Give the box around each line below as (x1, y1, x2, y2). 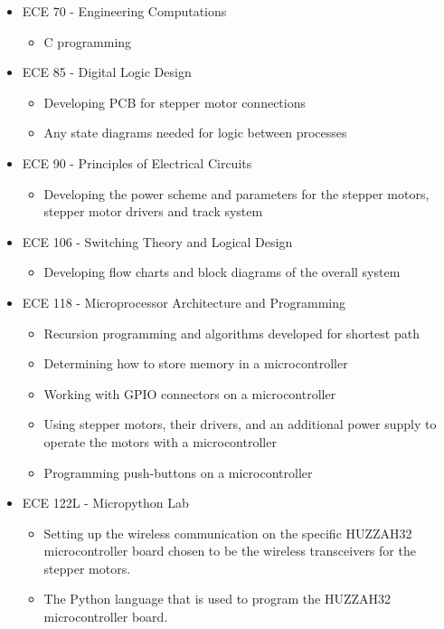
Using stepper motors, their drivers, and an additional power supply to (43, 415, 437, 434)
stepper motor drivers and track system (43, 202, 263, 221)
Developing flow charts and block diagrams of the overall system (43, 262, 401, 281)
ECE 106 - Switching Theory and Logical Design (22, 232, 293, 251)
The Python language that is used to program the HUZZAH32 (43, 589, 392, 608)
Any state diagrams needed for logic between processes (43, 123, 347, 142)
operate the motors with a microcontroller (43, 432, 277, 451)
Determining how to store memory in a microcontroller (43, 354, 348, 373)
